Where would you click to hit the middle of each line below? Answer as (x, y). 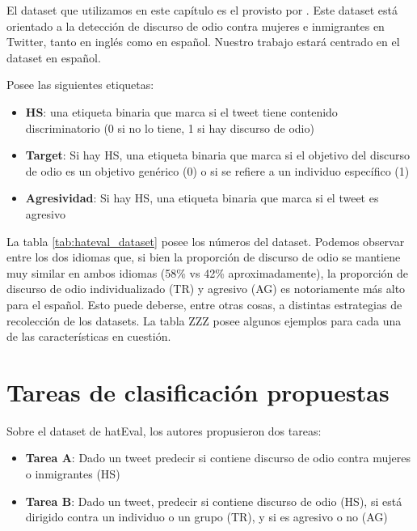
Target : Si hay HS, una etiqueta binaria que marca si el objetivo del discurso (218, 155)
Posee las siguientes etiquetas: (80, 85)
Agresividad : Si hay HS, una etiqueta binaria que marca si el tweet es (202, 198)
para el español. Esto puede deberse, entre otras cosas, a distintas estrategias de (204, 304)
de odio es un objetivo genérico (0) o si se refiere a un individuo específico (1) (217, 170)
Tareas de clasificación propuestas (198, 391)
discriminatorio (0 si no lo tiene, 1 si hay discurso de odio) (170, 127)
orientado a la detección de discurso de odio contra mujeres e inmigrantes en (196, 25)
